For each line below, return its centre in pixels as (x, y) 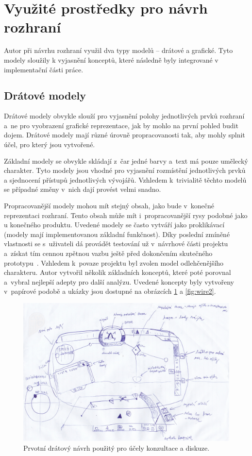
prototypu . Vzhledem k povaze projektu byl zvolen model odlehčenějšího (114, 262)
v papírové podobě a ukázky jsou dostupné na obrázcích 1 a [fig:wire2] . (110, 291)
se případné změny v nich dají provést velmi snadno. (83, 189)
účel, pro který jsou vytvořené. (50, 144)
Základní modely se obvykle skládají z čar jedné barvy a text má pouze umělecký (126, 160)
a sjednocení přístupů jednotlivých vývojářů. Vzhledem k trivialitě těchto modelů (125, 179)
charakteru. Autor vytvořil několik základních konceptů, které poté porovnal (118, 272)
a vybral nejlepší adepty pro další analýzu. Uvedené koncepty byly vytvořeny (119, 281)
